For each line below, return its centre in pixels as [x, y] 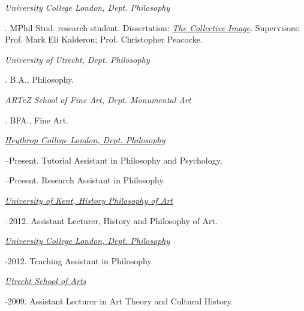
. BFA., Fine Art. [37, 120]
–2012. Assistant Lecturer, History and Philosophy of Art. [111, 220]
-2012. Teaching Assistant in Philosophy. [79, 260]
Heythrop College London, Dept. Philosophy [85, 140]
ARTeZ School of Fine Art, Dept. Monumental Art [98, 99]
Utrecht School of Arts [46, 281]
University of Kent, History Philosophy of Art [89, 200]
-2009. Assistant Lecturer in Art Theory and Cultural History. [119, 301]
